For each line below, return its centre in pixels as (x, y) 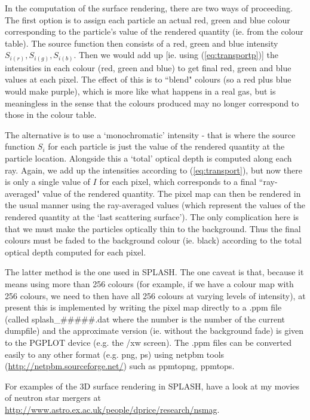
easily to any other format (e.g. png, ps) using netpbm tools (115, 354)
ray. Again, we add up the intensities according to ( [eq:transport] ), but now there (154, 170)
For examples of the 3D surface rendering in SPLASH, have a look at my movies (152, 386)
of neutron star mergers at (53, 398)
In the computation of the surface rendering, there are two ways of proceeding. (149, 8)
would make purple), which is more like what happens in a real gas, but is (140, 91)
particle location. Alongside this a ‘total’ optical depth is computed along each (148, 158)
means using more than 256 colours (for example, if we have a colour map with (149, 283)
